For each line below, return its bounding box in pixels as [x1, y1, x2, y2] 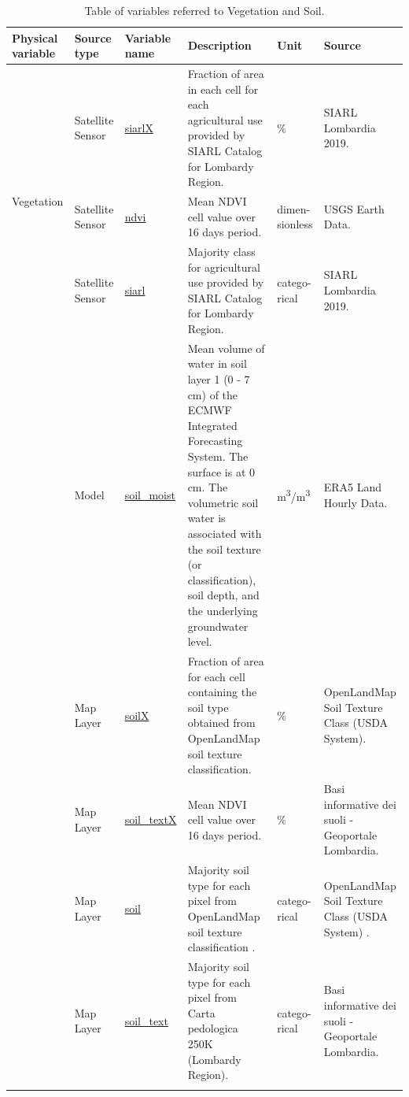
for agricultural [187, 258, 260, 275]
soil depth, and [187, 587, 260, 603]
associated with [187, 525, 262, 541]
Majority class [187, 243, 256, 260]
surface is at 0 [187, 463, 255, 480]
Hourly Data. [323, 494, 388, 510]
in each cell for [187, 80, 259, 97]
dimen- [277, 200, 311, 217]
